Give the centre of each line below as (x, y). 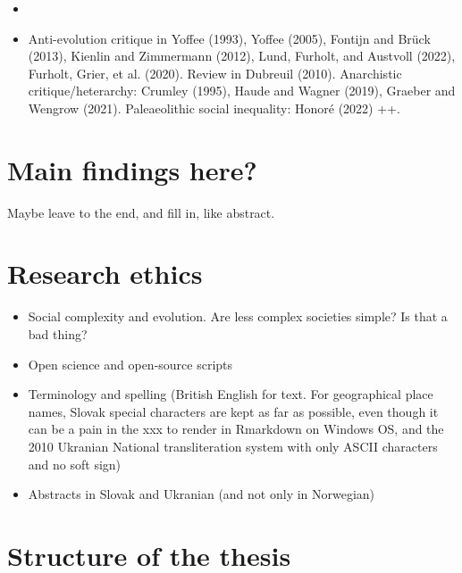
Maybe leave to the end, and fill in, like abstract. (141, 212)
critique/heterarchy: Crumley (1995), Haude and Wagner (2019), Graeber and (242, 91)
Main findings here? (132, 169)
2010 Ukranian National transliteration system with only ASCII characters (233, 446)
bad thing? (58, 334)
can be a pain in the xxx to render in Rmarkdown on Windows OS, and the (236, 429)
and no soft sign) (75, 464)
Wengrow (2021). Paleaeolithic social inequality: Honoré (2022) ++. (214, 108)
